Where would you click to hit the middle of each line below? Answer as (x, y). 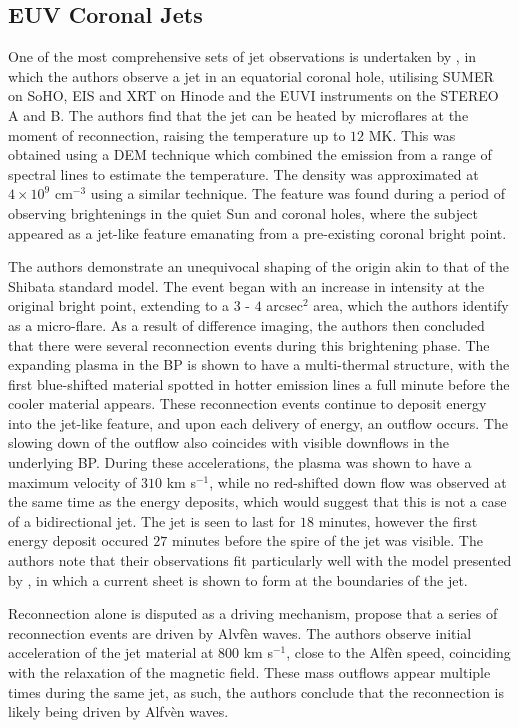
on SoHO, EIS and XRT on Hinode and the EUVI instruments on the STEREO (253, 95)
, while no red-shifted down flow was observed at (358, 481)
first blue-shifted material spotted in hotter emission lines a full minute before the (259, 383)
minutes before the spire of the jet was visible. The (327, 540)
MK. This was (412, 134)
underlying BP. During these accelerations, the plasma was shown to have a (240, 462)
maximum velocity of (72, 481)
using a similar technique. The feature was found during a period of (297, 193)
